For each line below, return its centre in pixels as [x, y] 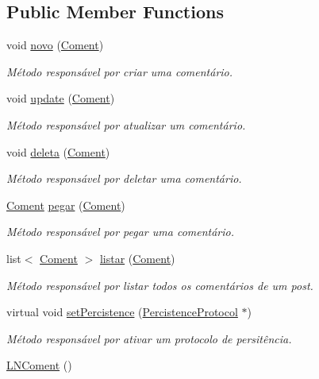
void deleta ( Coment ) [58, 151]
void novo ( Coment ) [55, 45]
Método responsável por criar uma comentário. [120, 71]
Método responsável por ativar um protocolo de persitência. [149, 338]
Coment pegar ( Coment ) [66, 205]
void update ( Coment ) [61, 98]
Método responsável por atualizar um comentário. [126, 124]
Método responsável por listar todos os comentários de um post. [160, 285]
